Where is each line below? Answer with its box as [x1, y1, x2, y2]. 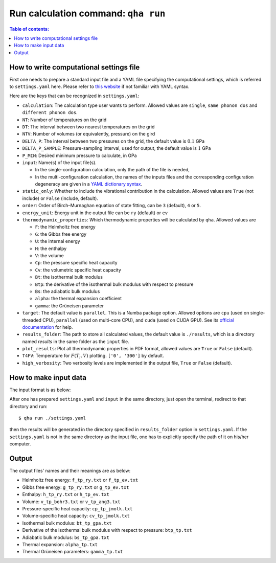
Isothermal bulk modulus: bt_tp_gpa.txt [22, 520, 112, 526]
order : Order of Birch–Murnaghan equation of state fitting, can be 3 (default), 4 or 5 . [22, 202, 201, 209]
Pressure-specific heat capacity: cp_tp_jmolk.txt [22, 505, 133, 511]
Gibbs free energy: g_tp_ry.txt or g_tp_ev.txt [22, 484, 129, 490]
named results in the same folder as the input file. [22, 338, 130, 345]
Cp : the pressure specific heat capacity [35, 260, 118, 266]
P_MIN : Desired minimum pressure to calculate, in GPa [22, 152, 137, 159]
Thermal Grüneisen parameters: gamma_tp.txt [22, 549, 123, 555]
